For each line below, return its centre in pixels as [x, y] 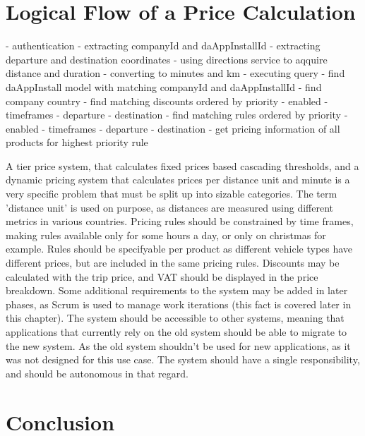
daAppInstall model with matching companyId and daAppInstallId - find [164, 86]
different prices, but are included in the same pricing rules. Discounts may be [173, 263]
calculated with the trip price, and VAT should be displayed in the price [162, 276]
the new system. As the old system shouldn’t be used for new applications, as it [178, 345]
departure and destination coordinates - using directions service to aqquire [167, 59]
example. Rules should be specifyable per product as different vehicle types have [179, 249]
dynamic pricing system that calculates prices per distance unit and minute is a [178, 180]
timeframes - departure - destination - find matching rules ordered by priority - [177, 115]
